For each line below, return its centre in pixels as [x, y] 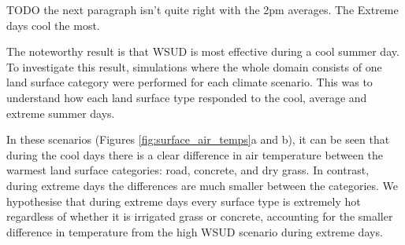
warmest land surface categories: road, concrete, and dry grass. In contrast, [188, 170]
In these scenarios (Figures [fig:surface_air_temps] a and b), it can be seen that [198, 139]
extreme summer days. [61, 113]
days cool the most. [53, 25]
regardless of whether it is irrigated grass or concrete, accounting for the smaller [200, 216]
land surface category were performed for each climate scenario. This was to [189, 82]
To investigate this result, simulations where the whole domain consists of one [194, 66]
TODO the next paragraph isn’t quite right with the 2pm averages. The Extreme [202, 9]
